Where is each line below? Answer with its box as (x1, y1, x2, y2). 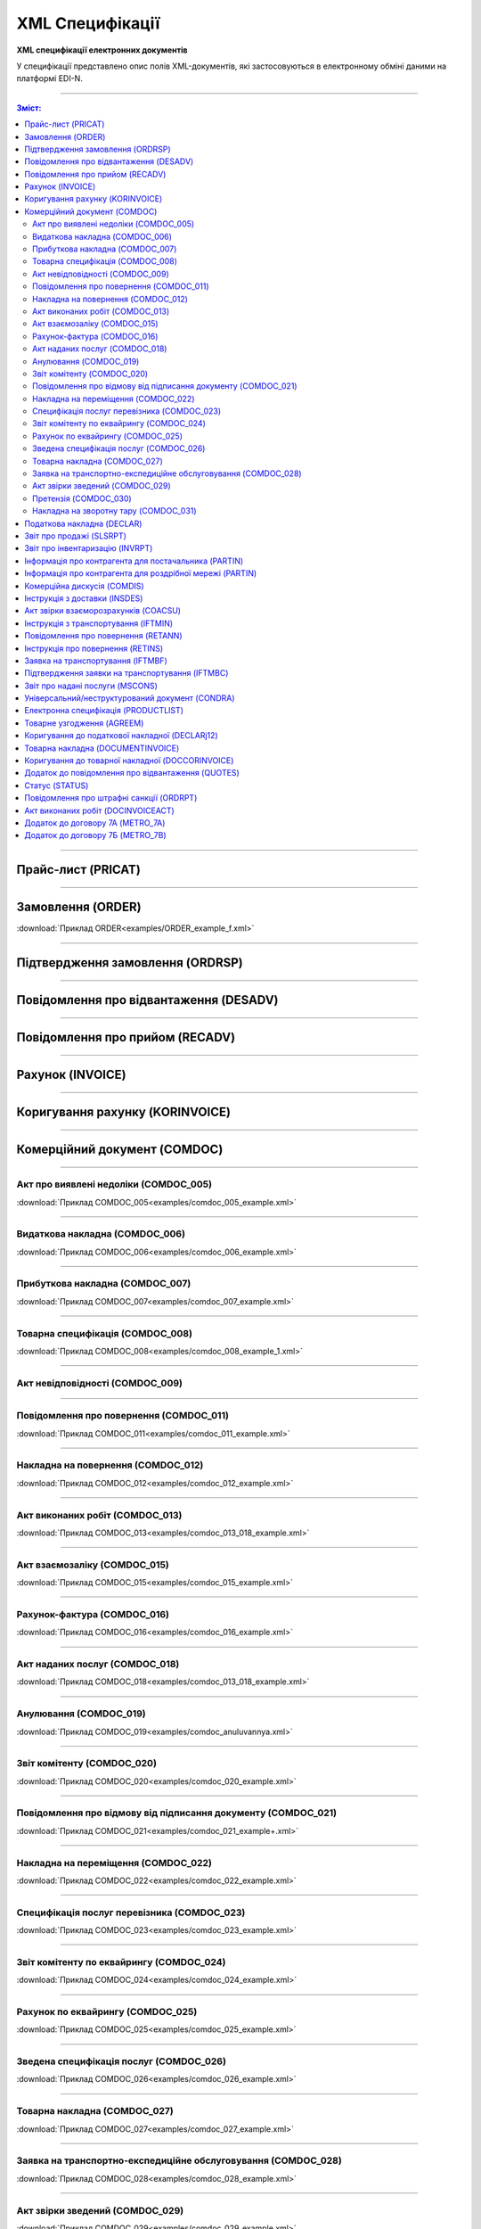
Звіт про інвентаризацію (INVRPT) (24, 543, 153, 554)
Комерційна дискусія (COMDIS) (24, 580, 144, 591)
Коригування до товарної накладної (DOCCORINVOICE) (24, 755, 234, 766)
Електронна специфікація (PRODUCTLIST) (24, 705, 184, 716)
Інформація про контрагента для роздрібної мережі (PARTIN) (24, 568, 257, 579)
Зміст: (16, 103, 42, 113)
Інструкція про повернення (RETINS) (24, 643, 164, 654)
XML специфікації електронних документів (16, 45, 188, 55)
